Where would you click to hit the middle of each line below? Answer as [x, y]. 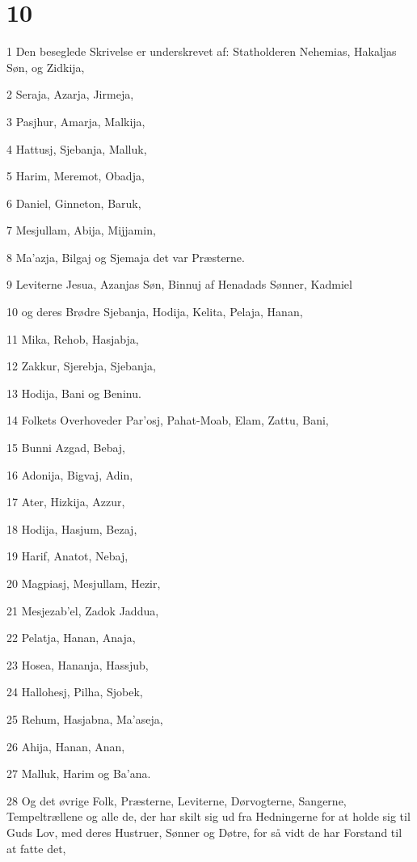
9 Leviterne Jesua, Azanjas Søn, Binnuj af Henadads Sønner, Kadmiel [179, 284]
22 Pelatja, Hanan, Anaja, [71, 638]
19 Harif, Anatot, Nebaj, [67, 556]
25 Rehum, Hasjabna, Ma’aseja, [85, 718]
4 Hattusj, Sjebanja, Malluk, [77, 148]
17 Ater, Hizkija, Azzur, [66, 502]
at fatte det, [36, 848]
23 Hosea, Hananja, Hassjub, [78, 664]
